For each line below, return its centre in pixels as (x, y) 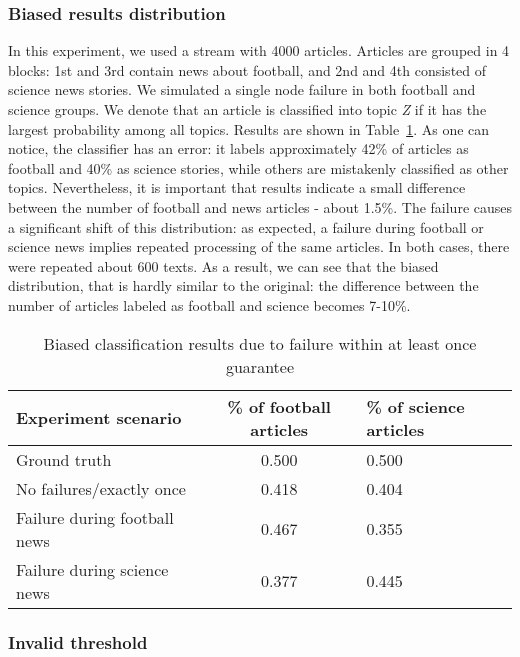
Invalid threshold (78, 642)
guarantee (260, 366)
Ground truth (64, 459)
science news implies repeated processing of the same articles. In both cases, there (259, 246)
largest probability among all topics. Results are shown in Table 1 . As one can (249, 128)
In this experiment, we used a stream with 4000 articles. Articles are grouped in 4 (259, 50)
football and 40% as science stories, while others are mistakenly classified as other (258, 167)
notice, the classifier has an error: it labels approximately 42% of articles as (238, 148)
